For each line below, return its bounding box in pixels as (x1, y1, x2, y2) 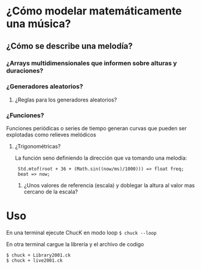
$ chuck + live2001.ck (6, 258, 63, 264)
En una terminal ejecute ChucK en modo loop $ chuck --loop (6, 229, 157, 237)
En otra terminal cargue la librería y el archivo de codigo (6, 241, 145, 248)
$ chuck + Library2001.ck (6, 252, 71, 259)
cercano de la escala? (23, 188, 78, 196)
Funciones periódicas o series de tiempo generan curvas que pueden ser (6, 125, 187, 132)
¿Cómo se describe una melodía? (6, 41, 133, 51)
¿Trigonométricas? (14, 143, 61, 150)
